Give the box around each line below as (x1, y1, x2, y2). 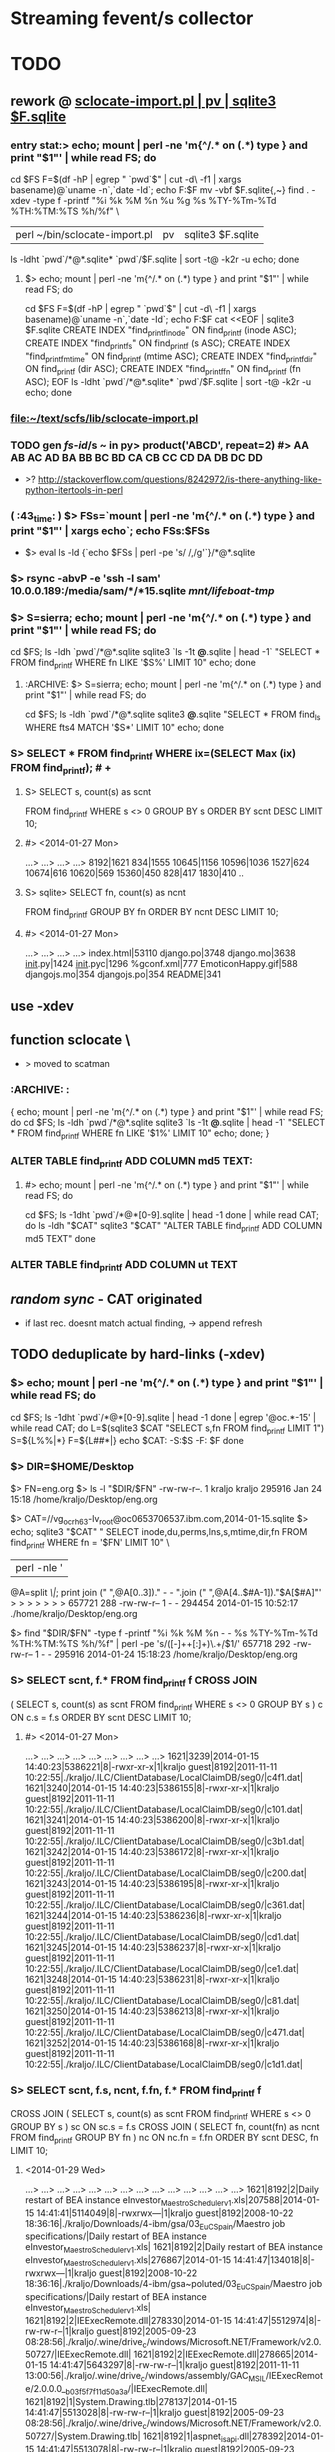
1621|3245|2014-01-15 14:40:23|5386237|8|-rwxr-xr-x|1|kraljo (24, 1941, 282, 1953)
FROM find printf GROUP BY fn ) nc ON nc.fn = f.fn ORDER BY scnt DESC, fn (10, 2132, 319, 2146)
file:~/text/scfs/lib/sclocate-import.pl (10, 412, 199, 426)
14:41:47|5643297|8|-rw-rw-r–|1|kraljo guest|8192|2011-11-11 (49, 2359, 300, 2371)
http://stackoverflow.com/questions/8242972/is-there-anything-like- (38, 473, 322, 486)
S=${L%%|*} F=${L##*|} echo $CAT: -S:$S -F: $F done (10, 1435, 245, 1447)
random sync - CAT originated (10, 1290, 203, 1307)
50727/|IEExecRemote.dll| (24, 2348, 132, 2361)
